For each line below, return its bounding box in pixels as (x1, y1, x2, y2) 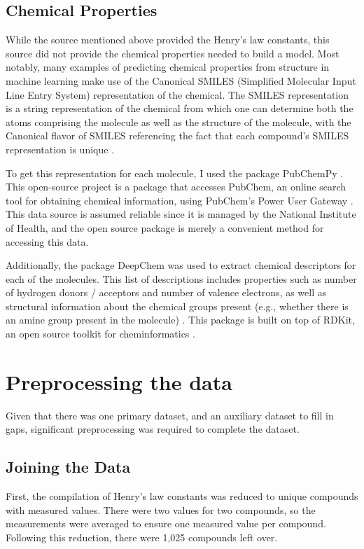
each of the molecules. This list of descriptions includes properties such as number (6, 271, 357, 286)
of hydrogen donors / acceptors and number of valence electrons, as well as (6, 285, 327, 300)
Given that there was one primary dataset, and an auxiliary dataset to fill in (6, 408, 334, 422)
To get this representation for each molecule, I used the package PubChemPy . (6, 165, 344, 180)
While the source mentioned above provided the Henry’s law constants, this (6, 32, 330, 47)
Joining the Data (6, 456, 131, 478)
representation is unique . (6, 141, 115, 156)
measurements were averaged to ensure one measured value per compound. (6, 516, 326, 531)
